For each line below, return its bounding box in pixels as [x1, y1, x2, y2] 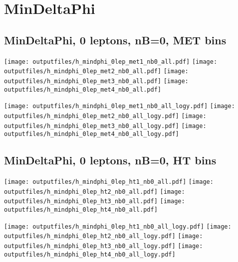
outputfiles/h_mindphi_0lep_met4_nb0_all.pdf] [4, 86, 161, 93]
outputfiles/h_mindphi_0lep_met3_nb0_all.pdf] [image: [4, 77, 189, 85]
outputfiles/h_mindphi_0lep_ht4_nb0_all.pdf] [4, 206, 158, 213]
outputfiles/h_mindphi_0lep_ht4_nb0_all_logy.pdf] [4, 251, 176, 258]
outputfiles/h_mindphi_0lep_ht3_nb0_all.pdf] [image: [4, 198, 185, 205]
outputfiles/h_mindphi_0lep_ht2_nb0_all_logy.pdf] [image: [4, 233, 203, 240]
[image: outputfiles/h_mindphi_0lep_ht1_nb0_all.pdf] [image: [4, 178, 214, 186]
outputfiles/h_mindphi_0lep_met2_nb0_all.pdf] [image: [4, 68, 189, 75]
